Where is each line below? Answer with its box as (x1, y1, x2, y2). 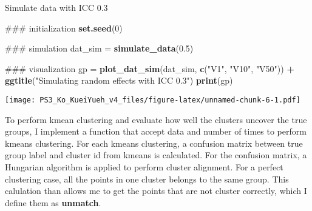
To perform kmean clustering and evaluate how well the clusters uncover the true (5, 113, 307, 126)
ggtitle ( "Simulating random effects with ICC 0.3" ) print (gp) (5, 74, 233, 87)
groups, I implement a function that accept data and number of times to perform (5, 125, 307, 138)
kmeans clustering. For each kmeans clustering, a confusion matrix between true (5, 136, 303, 149)
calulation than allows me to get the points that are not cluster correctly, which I (5, 184, 307, 197)
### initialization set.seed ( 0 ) (5, 21, 123, 34)
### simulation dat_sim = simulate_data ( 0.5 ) (5, 42, 194, 55)
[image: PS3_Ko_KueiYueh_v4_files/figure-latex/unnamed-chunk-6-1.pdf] (5, 95, 300, 104)
